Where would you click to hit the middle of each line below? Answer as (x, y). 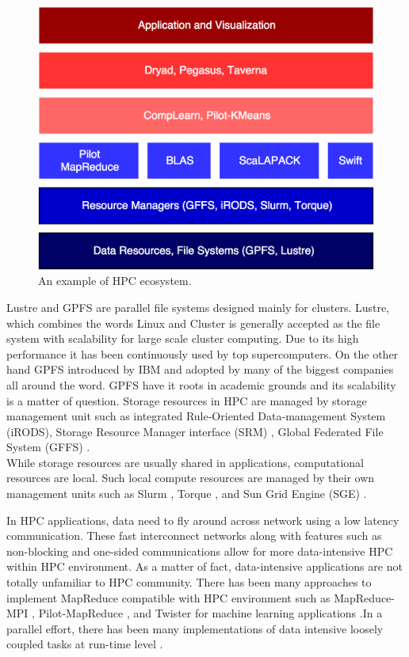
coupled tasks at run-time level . (85, 644)
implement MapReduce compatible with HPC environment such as (168, 597)
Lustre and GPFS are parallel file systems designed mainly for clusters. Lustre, (198, 307)
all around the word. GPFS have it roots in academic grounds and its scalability (201, 384)
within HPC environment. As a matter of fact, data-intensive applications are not (204, 566)
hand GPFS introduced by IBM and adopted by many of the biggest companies (200, 369)
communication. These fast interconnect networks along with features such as (194, 535)
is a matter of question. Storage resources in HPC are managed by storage (187, 400)
